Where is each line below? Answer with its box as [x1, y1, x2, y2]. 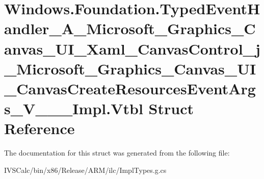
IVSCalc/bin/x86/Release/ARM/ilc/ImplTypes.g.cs [4, 164, 167, 175]
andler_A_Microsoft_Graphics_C [4, 18, 256, 39]
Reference [4, 118, 75, 139]
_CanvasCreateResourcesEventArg [4, 78, 256, 98]
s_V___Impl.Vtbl [4, 98, 143, 119]
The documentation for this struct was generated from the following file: [4, 147, 230, 158]
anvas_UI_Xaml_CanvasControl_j [4, 38, 260, 59]
